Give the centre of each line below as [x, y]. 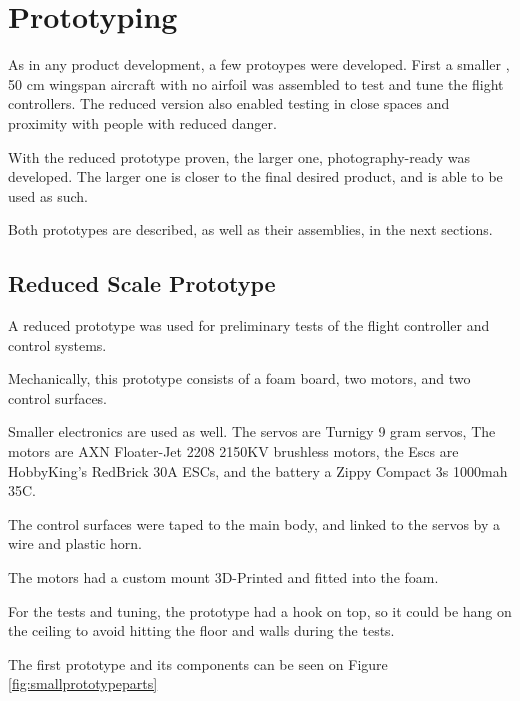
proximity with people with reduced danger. [142, 122]
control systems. [57, 344]
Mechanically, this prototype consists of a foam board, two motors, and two [239, 378]
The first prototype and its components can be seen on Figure [198, 663]
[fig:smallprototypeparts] [83, 683]
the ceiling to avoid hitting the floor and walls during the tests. [201, 630]
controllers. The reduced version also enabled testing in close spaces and [229, 103]
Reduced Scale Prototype [142, 283]
